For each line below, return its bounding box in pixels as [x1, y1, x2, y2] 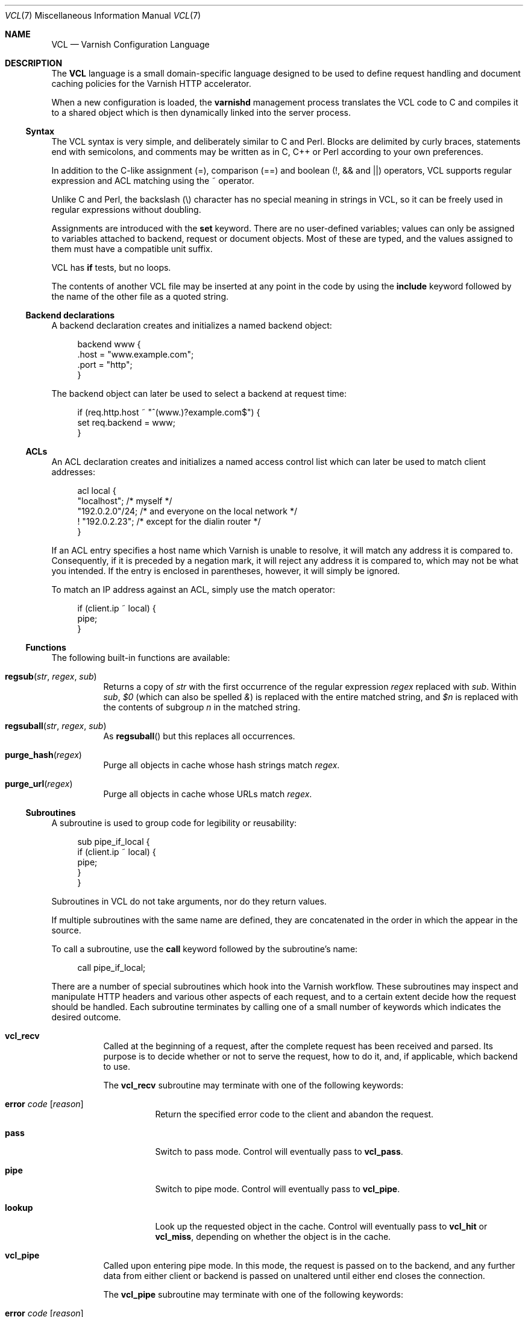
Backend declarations [25, 310, 115, 320]
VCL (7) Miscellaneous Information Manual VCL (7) [5, 10, 201, 21]
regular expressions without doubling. [51, 204, 201, 215]
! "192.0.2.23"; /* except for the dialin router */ [77, 516, 261, 526]
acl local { [77, 485, 116, 496]
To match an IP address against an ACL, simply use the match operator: [51, 584, 336, 595]
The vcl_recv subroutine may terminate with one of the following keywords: [103, 1080, 404, 1090]
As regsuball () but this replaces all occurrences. [103, 731, 295, 741]
